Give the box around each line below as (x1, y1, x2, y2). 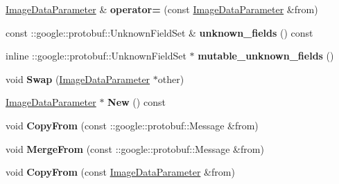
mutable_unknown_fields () (198, 48, 334, 63)
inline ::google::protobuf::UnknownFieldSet (6, 48, 186, 63)
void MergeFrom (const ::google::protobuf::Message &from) (6, 141, 264, 156)
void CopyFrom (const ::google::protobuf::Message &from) (6, 118, 259, 132)
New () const (107, 95, 166, 109)
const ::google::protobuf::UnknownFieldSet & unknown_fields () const (6, 25, 313, 39)
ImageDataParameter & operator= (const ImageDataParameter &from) (6, 2, 318, 16)
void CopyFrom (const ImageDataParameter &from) (6, 165, 235, 179)
